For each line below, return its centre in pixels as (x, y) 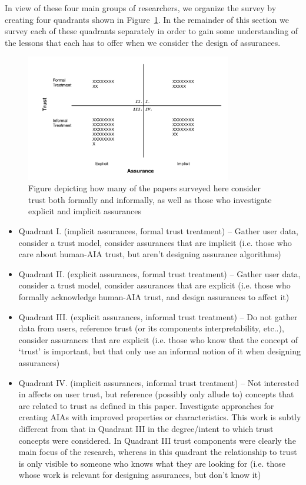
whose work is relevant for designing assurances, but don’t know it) (140, 475)
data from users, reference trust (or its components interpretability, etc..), (151, 328)
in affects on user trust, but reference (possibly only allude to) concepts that (156, 394)
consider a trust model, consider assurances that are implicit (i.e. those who (155, 242)
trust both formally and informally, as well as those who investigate (150, 199)
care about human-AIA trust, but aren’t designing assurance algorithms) (150, 254)
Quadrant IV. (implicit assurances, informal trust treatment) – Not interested (159, 382)
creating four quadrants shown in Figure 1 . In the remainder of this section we (147, 19)
